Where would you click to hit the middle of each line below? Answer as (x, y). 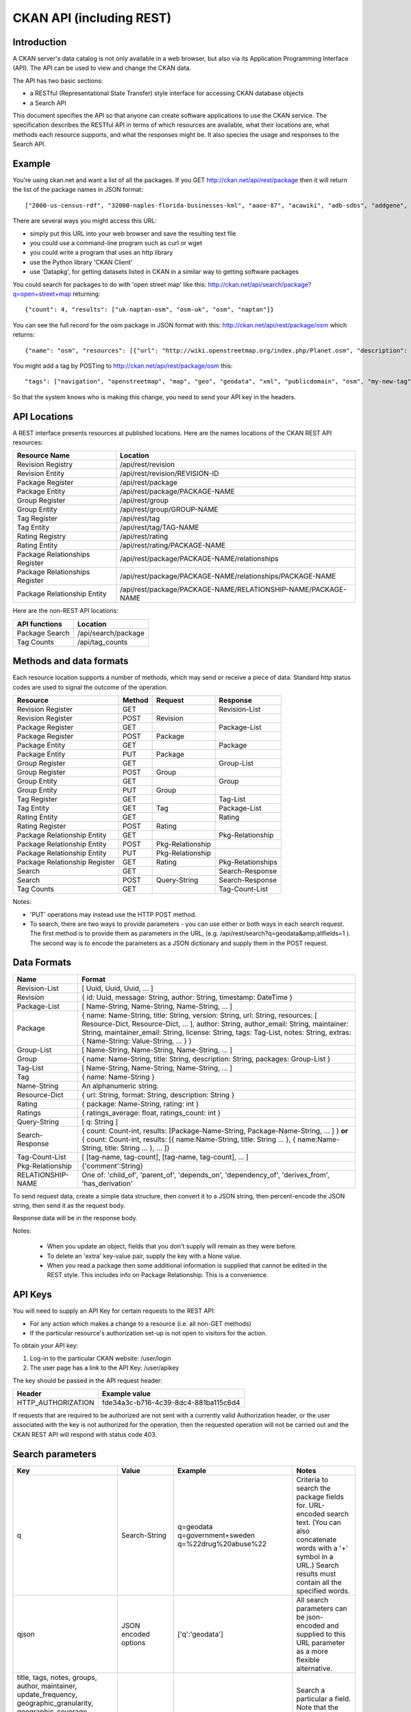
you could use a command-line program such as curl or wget (116, 243)
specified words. (323, 1591)
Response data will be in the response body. (75, 1218)
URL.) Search (317, 1565)
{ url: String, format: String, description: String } (158, 1094)
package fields (320, 1496)
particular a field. (324, 1698)
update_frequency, (47, 1694)
